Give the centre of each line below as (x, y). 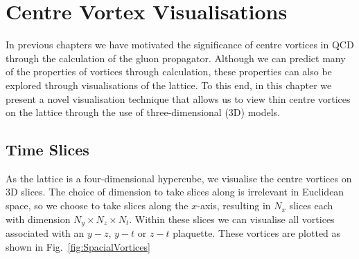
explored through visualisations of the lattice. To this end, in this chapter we (169, 85)
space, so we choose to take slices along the (97, 205)
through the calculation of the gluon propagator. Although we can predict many (176, 58)
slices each (311, 205)
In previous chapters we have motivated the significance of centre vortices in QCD (180, 45)
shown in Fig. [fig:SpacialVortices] (78, 246)
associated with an (45, 233)
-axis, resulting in (234, 205)
